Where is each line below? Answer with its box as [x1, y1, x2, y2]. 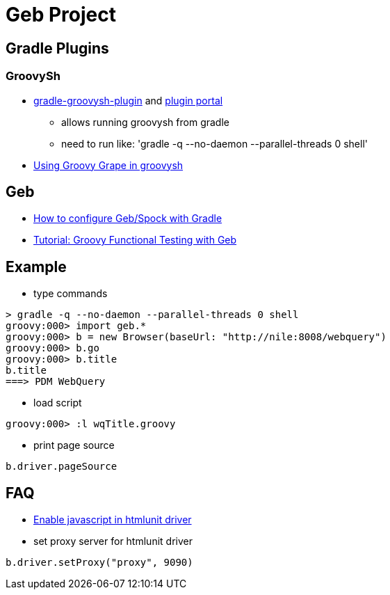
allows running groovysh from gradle [61, 116, 229, 128]
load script [33, 397, 82, 409]
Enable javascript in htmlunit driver [33, 514, 192, 526]
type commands [33, 287, 108, 300]
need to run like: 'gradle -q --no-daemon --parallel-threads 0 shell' [61, 137, 368, 150]
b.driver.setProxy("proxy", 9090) [6, 557, 193, 569]
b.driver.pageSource [6, 461, 117, 473]
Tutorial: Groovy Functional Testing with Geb [33, 234, 237, 246]
